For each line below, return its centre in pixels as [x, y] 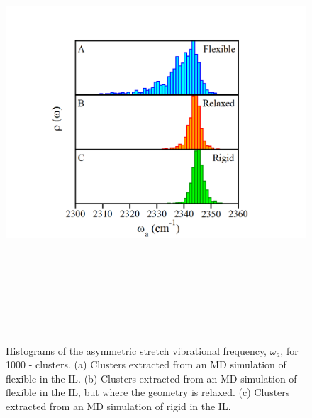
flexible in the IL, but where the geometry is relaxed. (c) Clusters [148, 392]
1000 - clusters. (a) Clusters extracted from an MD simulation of [146, 364]
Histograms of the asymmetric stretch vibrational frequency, [136, 350]
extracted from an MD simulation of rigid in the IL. [118, 406]
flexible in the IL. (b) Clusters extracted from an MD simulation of [151, 378]
